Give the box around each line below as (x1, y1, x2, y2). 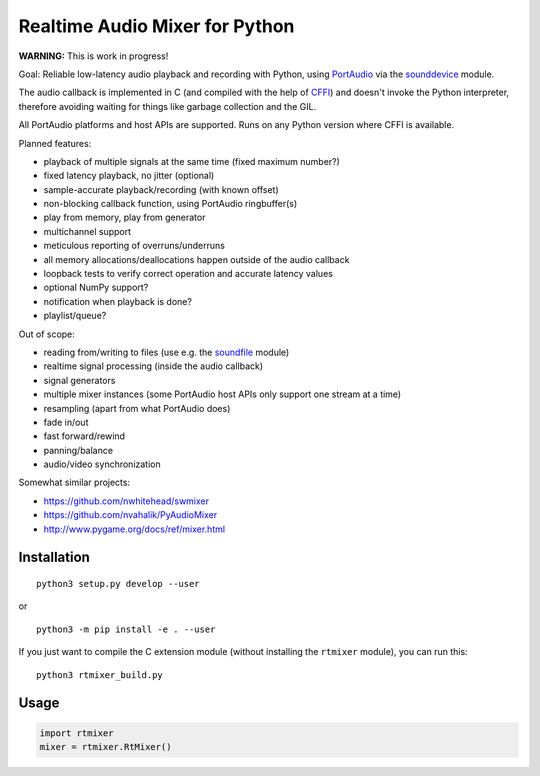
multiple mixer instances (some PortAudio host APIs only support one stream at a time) (43, 388, 402, 400)
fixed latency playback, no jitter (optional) (43, 170, 215, 182)
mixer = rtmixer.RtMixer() (39, 741, 172, 753)
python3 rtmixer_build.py (36, 669, 164, 680)
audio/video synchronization (43, 458, 161, 470)
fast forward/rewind (43, 430, 125, 442)
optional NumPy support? (43, 281, 149, 294)
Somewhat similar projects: (18, 476, 130, 489)
